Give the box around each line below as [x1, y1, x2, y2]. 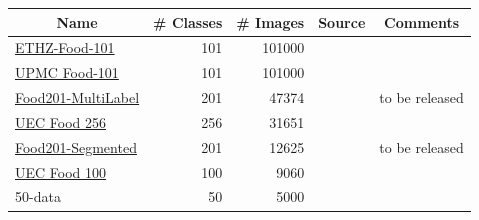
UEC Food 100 [15, 161, 107, 182]
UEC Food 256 [15, 111, 107, 132]
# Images [236, 11, 305, 32]
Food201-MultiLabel [15, 87, 140, 108]
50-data [15, 186, 61, 207]
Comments [384, 11, 460, 32]
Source [318, 11, 366, 32]
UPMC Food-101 [15, 62, 119, 83]
